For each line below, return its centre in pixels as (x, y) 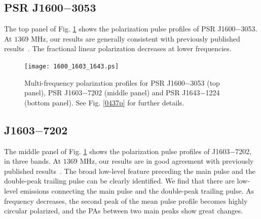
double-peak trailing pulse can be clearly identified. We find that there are (119, 181)
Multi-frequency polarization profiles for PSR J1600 (105, 82)
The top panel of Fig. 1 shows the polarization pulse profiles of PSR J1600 (120, 29)
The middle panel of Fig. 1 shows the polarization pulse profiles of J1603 (117, 151)
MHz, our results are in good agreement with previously (167, 161)
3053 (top (205, 82)
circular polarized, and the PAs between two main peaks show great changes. (124, 211)
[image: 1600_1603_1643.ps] (72, 66)
